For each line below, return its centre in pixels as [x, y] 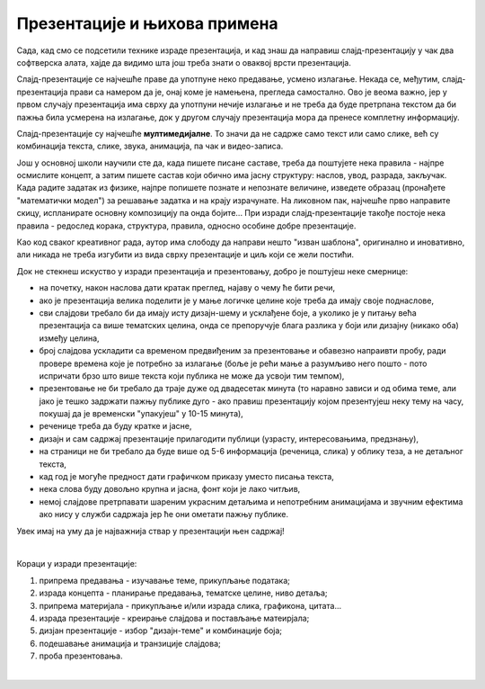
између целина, [69, 338]
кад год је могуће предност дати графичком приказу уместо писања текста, [186, 477]
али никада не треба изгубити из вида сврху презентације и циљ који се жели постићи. [185, 255]
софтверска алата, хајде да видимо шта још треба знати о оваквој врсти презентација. [184, 62]
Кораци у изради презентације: [77, 564]
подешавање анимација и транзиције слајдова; [130, 643]
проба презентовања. [81, 656]
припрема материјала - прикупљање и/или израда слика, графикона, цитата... [190, 605]
